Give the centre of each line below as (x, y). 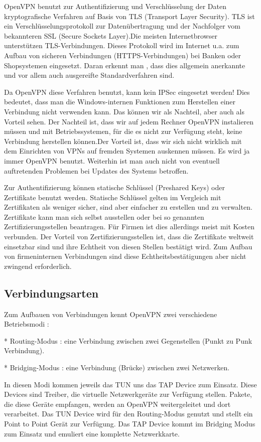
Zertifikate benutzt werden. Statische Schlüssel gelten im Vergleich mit (113, 197)
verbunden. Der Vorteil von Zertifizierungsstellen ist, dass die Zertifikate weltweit (129, 237)
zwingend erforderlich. (38, 266)
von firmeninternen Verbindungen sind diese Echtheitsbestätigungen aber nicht (125, 256)
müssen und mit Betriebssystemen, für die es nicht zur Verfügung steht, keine (123, 131)
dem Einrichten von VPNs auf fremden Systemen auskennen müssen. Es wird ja (127, 151)
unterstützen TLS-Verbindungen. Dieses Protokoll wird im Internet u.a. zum (122, 45)
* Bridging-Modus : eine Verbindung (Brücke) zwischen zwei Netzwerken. (117, 367)
